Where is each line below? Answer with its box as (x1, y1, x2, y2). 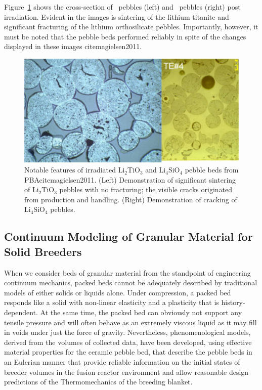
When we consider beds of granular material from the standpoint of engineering (4, 267, 251, 278)
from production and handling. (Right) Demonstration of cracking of (24, 194, 237, 204)
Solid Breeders (4, 243, 82, 259)
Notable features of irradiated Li (24, 164, 125, 175)
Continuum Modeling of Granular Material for (4, 229, 253, 244)
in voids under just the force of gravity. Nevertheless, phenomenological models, (4, 327, 251, 337)
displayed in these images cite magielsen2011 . (4, 41, 142, 52)
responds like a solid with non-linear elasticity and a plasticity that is (4, 297, 219, 308)
